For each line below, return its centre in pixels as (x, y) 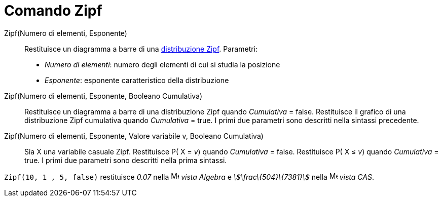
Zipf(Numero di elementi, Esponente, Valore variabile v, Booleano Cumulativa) (134, 136)
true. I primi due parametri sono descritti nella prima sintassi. (126, 160)
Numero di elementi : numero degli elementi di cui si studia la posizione (162, 64)
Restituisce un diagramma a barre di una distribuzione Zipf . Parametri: (141, 49)
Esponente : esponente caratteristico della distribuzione (137, 80)
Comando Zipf (53, 11)
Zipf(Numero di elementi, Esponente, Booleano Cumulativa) (103, 96)
